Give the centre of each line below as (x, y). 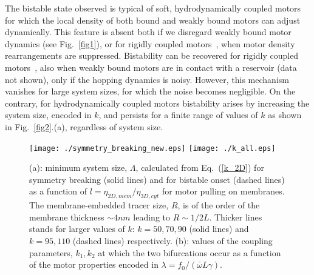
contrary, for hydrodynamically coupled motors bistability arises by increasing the (157, 103)
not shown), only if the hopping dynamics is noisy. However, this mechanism (147, 79)
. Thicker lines (236, 217)
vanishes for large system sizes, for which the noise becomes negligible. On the (150, 91)
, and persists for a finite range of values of (178, 115)
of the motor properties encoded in (94, 264)
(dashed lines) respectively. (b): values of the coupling (172, 240)
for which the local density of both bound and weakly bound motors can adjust (153, 20)
